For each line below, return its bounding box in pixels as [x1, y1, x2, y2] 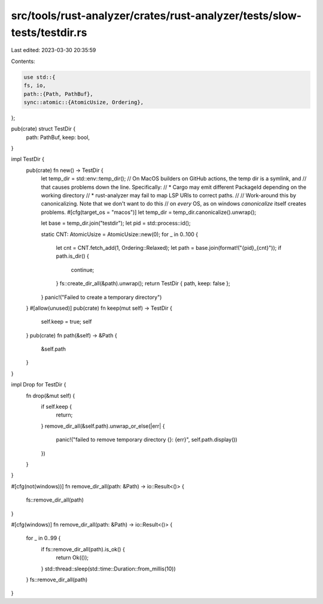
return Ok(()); [56, 554, 89, 561]
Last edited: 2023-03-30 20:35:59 [11, 47, 96, 54]
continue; [71, 266, 95, 273]
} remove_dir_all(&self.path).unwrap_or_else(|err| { [41, 422, 165, 430]
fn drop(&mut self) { [26, 392, 75, 399]
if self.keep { [41, 403, 72, 410]
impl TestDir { [11, 156, 45, 163]
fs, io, [23, 82, 46, 89]
